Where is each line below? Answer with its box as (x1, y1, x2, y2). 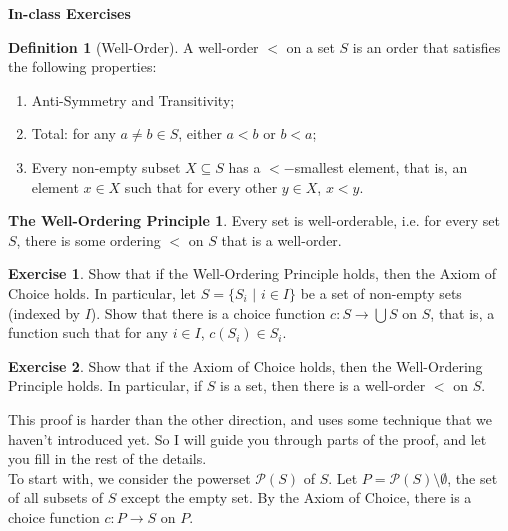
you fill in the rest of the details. (8, 448, 207, 469)
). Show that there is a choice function (90, 302, 326, 323)
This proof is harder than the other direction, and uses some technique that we (8, 408, 492, 429)
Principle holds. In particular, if (8, 375, 203, 396)
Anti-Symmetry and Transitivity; (31, 89, 235, 110)
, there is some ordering (16, 229, 161, 250)
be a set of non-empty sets (300, 282, 462, 303)
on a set (286, 36, 335, 57)
